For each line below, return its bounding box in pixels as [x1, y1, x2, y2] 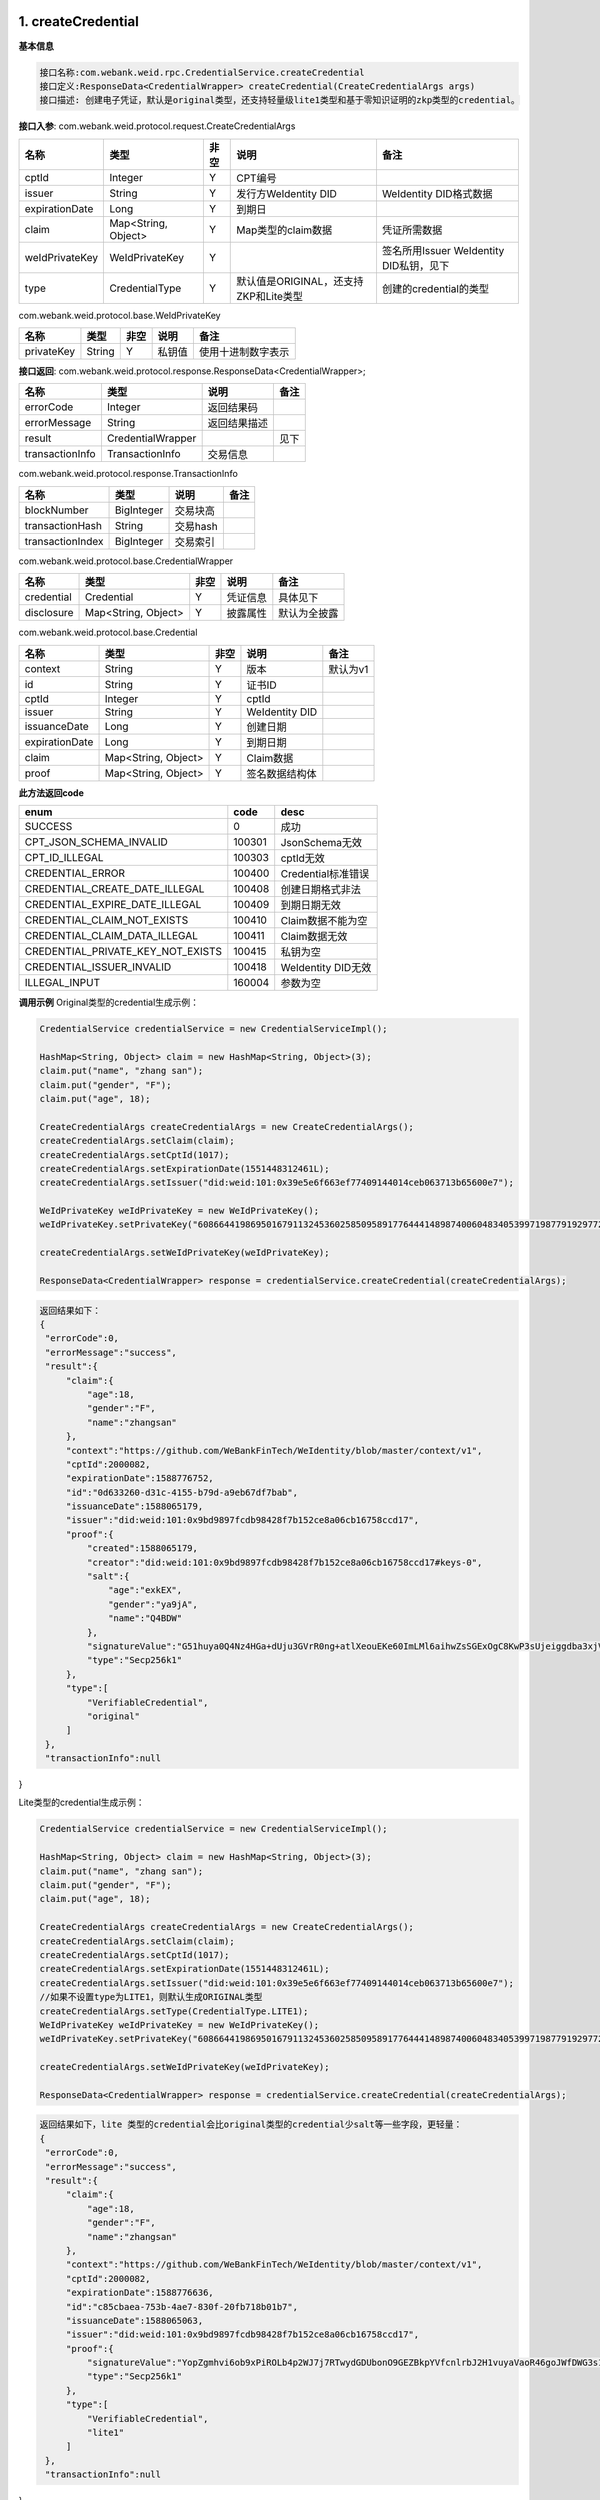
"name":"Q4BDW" [108, 1613, 183, 1624]
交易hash [174, 519, 219, 533]
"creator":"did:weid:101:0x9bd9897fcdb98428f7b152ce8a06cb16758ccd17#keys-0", [86, 1556, 483, 1568]
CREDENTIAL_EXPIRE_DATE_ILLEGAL [24, 898, 202, 911]
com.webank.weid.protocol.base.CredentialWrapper [18, 555, 234, 567]
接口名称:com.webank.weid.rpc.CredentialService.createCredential [39, 66, 365, 78]
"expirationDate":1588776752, [65, 1473, 214, 1484]
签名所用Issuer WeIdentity [381, 243, 505, 257]
